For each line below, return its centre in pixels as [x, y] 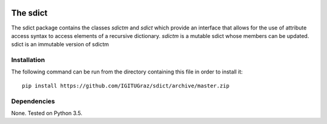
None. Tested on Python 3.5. [47, 113]
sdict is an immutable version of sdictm [60, 45]
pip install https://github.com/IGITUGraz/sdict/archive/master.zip [126, 85]
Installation [28, 60]
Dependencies [33, 101]
